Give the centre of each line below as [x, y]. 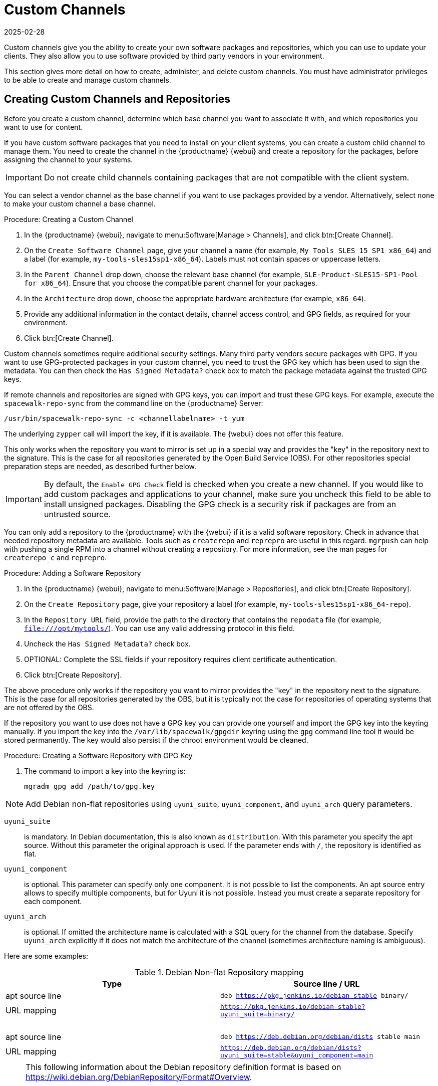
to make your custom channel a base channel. [80, 203]
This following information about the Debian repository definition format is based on [183, 1067]
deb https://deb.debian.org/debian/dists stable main [320, 1037]
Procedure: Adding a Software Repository [73, 573]
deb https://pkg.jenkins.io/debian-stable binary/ [314, 996]
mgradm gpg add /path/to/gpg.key [90, 786]
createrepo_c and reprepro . [56, 557]
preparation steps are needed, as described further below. [100, 466]
